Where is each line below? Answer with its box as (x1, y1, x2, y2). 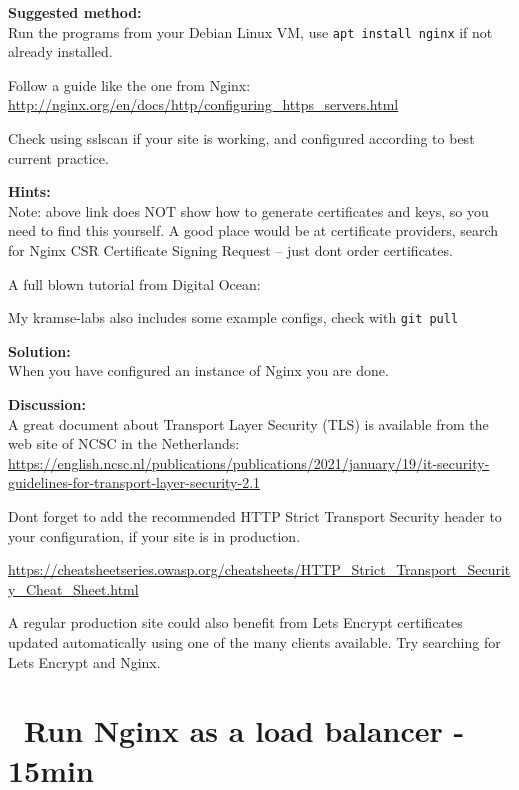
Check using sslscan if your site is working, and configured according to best (8, 128, 475, 149)
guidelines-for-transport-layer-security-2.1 (8, 472, 261, 493)
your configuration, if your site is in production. (8, 525, 301, 546)
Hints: (8, 181, 51, 202)
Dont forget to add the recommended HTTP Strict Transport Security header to (8, 506, 502, 526)
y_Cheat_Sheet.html (8, 578, 139, 599)
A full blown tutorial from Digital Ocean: (8, 273, 261, 294)
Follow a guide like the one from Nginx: (8, 74, 251, 95)
